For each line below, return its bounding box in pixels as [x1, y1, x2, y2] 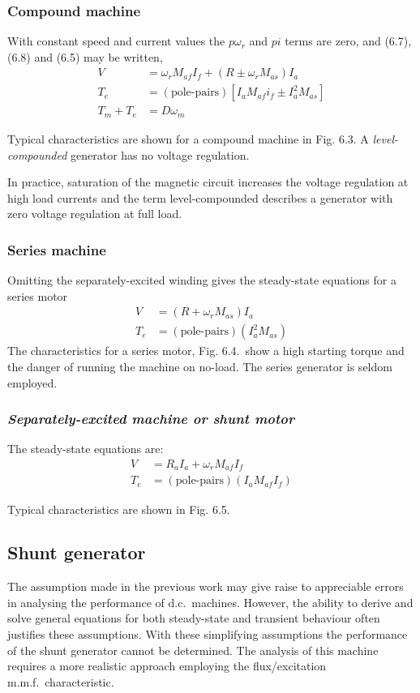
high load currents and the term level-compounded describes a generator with [7, 189, 393, 206]
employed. [7, 374, 58, 391]
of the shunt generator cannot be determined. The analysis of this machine [7, 641, 379, 658]
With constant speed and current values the [7, 32, 225, 49]
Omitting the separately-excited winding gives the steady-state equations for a [7, 272, 396, 289]
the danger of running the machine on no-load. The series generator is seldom [7, 357, 392, 374]
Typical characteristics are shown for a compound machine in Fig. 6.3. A [7, 130, 369, 147]
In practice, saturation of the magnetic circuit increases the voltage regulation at [7, 173, 409, 190]
